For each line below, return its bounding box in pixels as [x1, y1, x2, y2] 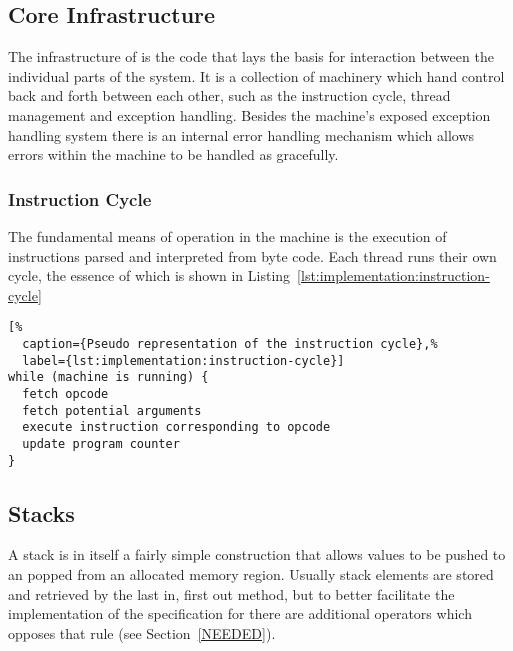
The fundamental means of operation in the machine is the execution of [8, 225, 447, 246]
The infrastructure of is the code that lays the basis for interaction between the [8, 46, 494, 67]
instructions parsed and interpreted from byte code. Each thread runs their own [8, 245, 497, 266]
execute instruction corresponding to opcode [22, 420, 331, 435]
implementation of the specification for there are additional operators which [8, 603, 472, 624]
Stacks [8, 497, 75, 528]
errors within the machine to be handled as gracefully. [8, 144, 339, 165]
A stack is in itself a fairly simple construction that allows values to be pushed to [8, 544, 506, 565]
